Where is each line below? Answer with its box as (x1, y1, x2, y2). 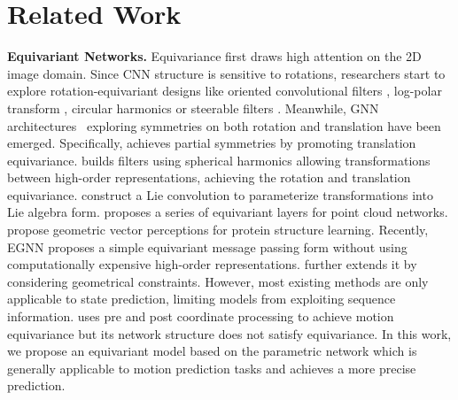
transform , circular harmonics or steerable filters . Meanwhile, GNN (7, 98, 379, 117)
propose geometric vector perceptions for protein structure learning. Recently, (7, 220, 429, 239)
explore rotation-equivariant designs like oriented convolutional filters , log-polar (7, 81, 442, 100)
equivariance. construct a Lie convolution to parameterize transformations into (7, 185, 433, 204)
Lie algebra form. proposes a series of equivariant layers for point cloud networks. (7, 203, 448, 221)
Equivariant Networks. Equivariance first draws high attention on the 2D (7, 47, 422, 65)
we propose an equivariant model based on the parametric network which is (7, 342, 417, 360)
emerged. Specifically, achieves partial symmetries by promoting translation (7, 134, 416, 152)
